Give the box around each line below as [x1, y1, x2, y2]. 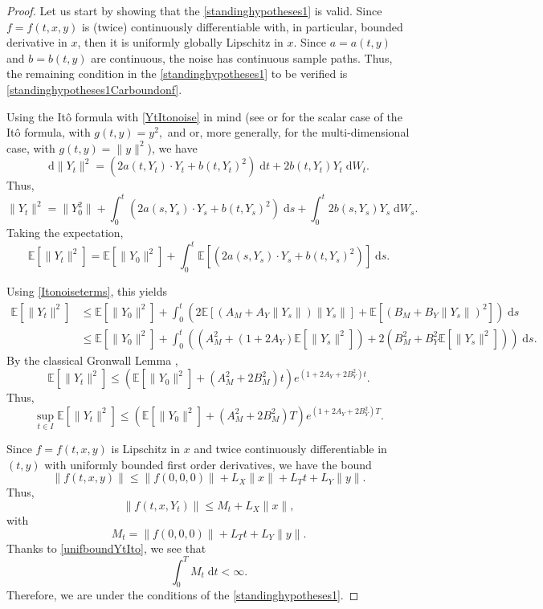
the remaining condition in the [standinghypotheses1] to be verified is [6, 65, 348, 82]
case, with [6, 139, 55, 156]
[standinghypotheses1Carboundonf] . [6, 80, 182, 97]
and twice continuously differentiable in [194, 440, 387, 457]
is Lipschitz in [111, 440, 181, 457]
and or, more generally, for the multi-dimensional [167, 124, 410, 141]
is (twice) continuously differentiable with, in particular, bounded [81, 18, 403, 35]
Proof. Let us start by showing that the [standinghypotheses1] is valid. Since [6, 2, 382, 18]
